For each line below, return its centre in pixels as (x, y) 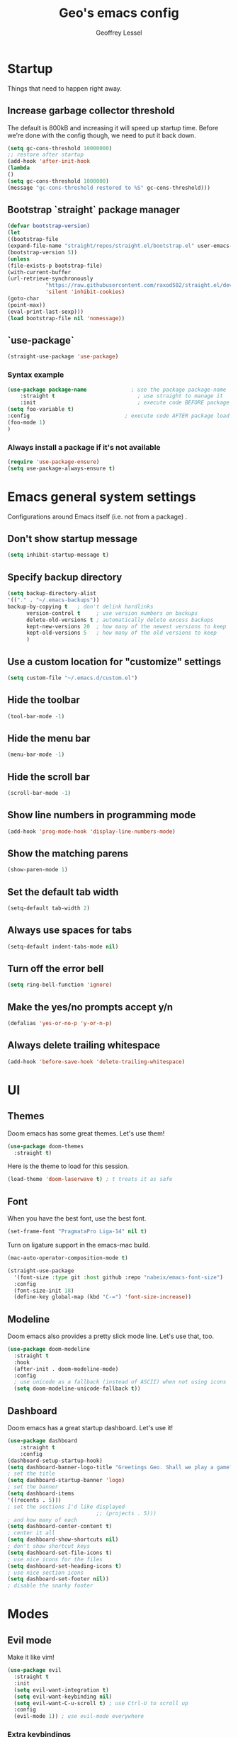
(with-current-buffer (39, 272)
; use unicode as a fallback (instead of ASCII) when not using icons (120, 1382)
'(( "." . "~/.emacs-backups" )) (53, 600)
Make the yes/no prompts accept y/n (90, 1007)
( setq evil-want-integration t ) (62, 1690)
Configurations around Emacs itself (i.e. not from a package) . (97, 516)
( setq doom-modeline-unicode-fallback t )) (77, 1389)
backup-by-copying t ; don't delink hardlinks (80, 606)
